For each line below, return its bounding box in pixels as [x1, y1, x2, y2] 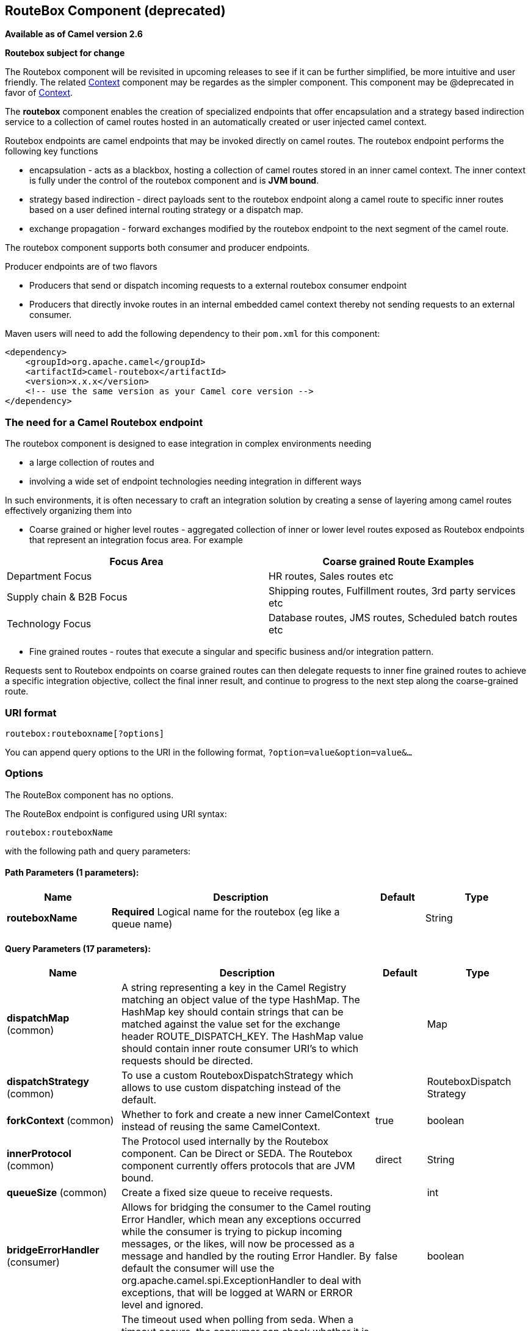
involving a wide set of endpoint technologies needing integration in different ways [29, 476, 362, 487]
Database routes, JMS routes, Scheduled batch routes [269, 611, 518, 624]
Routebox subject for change [5, 48, 125, 59]
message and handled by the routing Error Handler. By [121, 1250, 371, 1263]
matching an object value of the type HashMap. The [121, 994, 360, 1006]
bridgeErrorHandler [7, 1244, 99, 1257]
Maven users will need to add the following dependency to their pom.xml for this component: [5, 328, 380, 339]
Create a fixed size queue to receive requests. [121, 1186, 333, 1199]
